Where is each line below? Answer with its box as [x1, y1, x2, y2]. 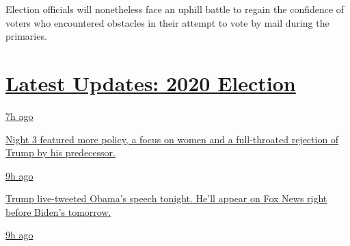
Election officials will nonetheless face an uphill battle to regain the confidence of [5, 2, 345, 16]
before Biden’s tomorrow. [5, 204, 111, 219]
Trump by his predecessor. [5, 145, 116, 160]
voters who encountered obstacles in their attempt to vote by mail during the [5, 15, 329, 29]
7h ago [5, 108, 33, 123]
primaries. [5, 29, 47, 43]
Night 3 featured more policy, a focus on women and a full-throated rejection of [5, 132, 339, 146]
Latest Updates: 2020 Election [5, 69, 296, 97]
